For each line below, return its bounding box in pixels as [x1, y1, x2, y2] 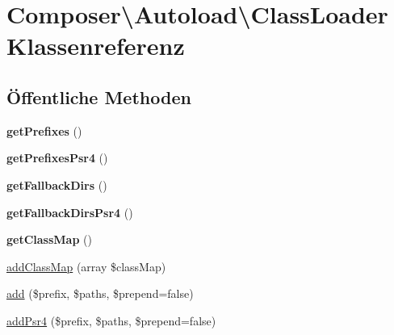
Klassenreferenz [6, 29, 185, 62]
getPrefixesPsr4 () [6, 149, 108, 166]
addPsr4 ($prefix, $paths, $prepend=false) [6, 312, 216, 329]
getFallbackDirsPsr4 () [6, 203, 133, 220]
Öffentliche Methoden [6, 84, 191, 109]
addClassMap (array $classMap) [6, 258, 166, 274]
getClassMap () [6, 231, 92, 248]
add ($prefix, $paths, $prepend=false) [6, 285, 194, 302]
